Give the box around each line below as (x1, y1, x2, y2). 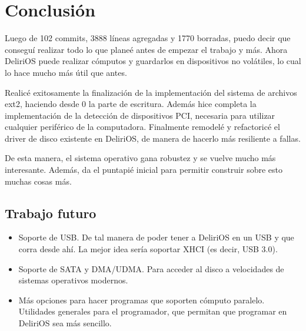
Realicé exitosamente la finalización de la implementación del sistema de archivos (5, 86, 297, 98)
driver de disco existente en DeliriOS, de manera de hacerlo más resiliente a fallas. (5, 132, 301, 144)
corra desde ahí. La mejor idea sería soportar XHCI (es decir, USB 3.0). (18, 243, 278, 255)
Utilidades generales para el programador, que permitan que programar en (18, 305, 287, 317)
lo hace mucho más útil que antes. (5, 66, 127, 78)
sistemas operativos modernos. (18, 274, 128, 286)
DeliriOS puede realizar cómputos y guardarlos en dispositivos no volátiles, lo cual (5, 55, 301, 67)
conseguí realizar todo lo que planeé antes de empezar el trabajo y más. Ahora (5, 43, 288, 55)
